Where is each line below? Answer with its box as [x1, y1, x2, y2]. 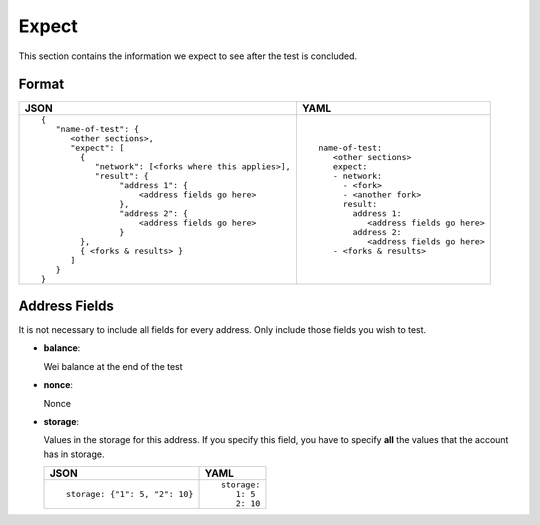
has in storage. [43, 448, 105, 460]
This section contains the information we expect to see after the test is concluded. [18, 50, 358, 62]
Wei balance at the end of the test [43, 360, 184, 372]
